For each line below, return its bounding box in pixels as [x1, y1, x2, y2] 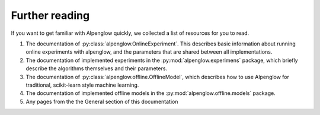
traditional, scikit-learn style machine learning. [25, 81, 139, 88]
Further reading [11, 9, 90, 22]
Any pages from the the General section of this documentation [25, 98, 178, 105]
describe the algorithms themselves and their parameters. [25, 65, 168, 72]
